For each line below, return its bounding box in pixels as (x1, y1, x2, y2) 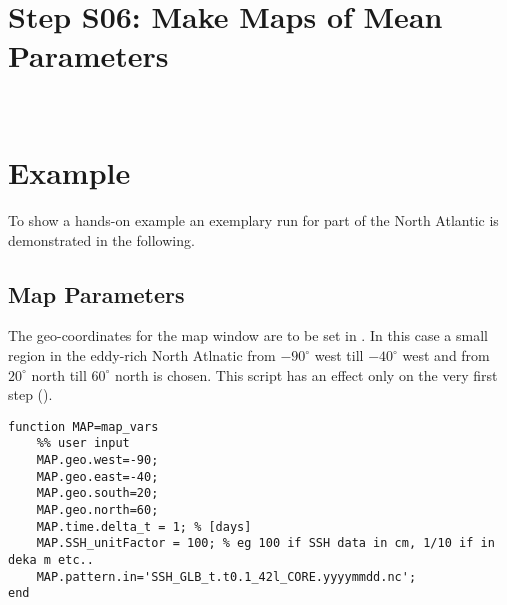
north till (31, 364, 87, 385)
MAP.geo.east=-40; (36, 469, 159, 484)
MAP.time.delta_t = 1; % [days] (36, 519, 252, 534)
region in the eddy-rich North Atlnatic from (8, 345, 276, 366)
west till (314, 345, 364, 366)
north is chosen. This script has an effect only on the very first (114, 364, 498, 385)
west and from (402, 345, 490, 366)
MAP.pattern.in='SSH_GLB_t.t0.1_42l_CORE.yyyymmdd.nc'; (36, 569, 417, 584)
